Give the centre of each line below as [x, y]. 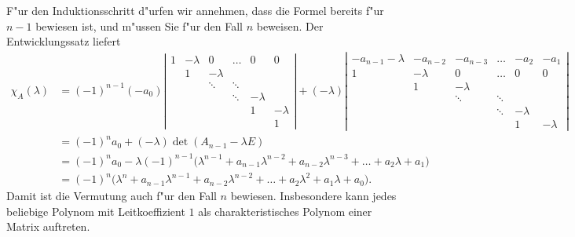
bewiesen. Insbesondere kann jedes [313, 196]
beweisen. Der [290, 26]
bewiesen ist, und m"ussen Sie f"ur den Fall [139, 26]
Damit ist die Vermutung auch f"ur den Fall [112, 196]
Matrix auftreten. [48, 226]
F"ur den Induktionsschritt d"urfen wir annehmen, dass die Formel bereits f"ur [195, 10]
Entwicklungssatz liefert [64, 41]
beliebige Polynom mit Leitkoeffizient [96, 211]
